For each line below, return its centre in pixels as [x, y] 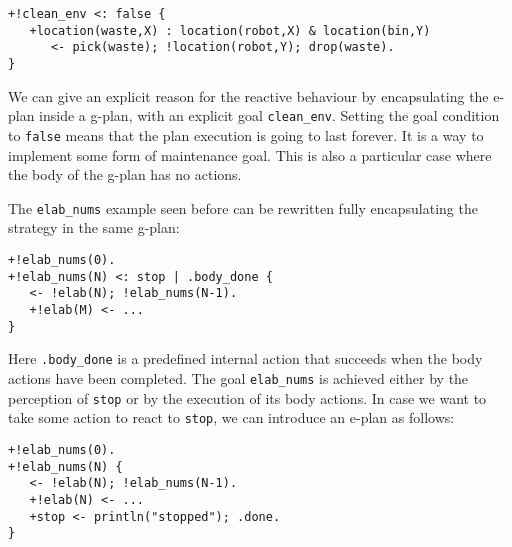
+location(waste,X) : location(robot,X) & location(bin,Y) [230, 30]
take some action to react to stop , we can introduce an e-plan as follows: [231, 417]
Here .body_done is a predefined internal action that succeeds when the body [245, 358]
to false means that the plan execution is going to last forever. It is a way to [246, 134]
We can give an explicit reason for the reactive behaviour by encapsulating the [248, 95]
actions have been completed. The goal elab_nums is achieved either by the [238, 377]
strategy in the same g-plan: [94, 227]
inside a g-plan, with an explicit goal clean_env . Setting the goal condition [269, 115]
